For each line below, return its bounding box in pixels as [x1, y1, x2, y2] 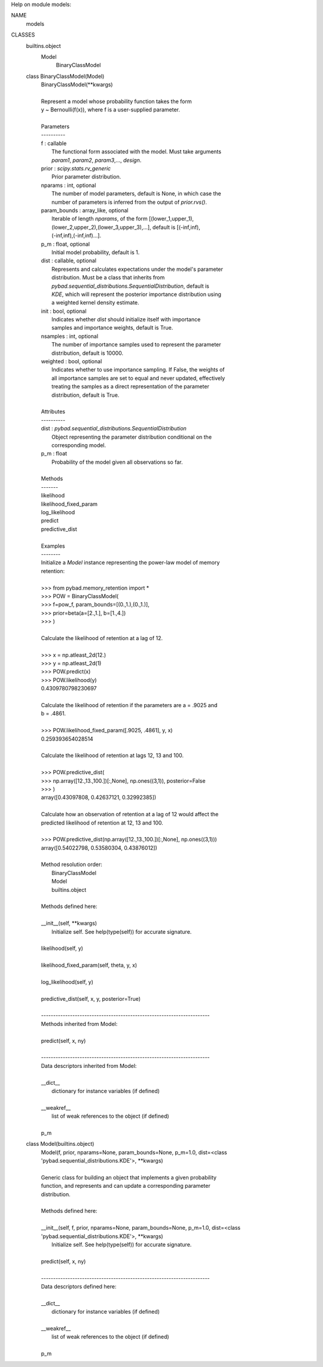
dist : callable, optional [41, 257, 97, 264]
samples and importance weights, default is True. [51, 324, 173, 331]
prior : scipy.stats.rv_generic [41, 165, 111, 172]
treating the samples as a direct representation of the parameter [51, 383, 209, 390]
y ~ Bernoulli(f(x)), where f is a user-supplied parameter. [41, 106, 181, 113]
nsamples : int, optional [41, 333, 99, 340]
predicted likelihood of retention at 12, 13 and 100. [41, 819, 164, 826]
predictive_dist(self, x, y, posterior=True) [41, 995, 141, 1002]
